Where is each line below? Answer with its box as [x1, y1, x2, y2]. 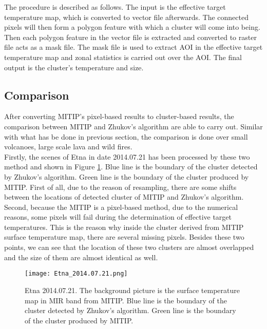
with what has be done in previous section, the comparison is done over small [4, 131, 248, 142]
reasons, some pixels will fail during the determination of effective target [4, 211, 232, 222]
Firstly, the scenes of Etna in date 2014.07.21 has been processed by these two [4, 151, 250, 162]
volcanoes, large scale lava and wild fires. [4, 141, 132, 152]
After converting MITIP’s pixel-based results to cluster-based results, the [4, 111, 234, 122]
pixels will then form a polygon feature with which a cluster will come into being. [4, 22, 260, 32]
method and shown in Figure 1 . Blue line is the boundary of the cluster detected [4, 161, 258, 172]
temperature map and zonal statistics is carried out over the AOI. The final [4, 51, 242, 62]
